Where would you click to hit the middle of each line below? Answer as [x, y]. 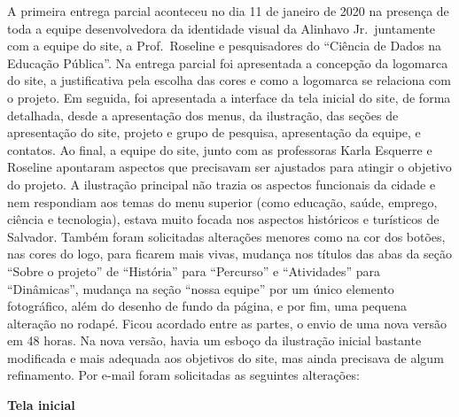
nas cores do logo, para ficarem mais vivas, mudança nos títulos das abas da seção [230, 254]
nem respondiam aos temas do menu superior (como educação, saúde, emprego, [222, 201]
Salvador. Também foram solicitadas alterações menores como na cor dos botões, [226, 236]
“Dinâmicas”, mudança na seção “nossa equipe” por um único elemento [201, 288]
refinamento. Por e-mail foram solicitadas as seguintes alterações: [183, 375]
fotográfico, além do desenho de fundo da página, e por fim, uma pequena [207, 306]
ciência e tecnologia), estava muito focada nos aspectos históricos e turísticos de [223, 219]
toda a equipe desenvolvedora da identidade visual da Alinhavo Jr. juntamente [222, 28]
